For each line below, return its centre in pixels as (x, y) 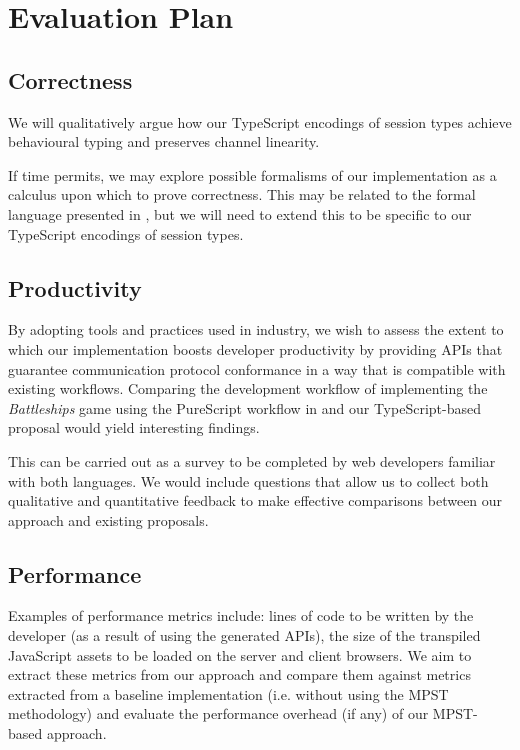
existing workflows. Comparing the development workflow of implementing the (248, 388)
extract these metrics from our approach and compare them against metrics (239, 674)
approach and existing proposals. (108, 519)
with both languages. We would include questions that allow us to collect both (248, 480)
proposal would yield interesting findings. (134, 427)
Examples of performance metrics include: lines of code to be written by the (241, 615)
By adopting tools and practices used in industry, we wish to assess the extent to (256, 329)
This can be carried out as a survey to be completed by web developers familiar (252, 460)
